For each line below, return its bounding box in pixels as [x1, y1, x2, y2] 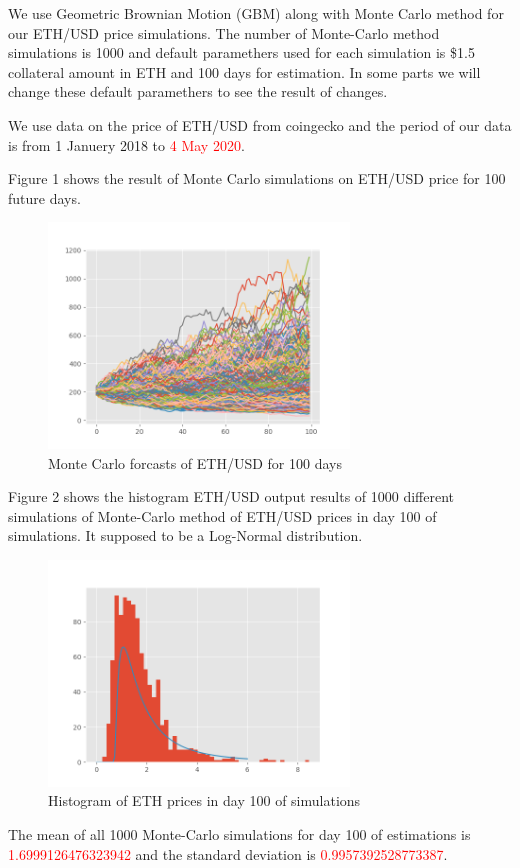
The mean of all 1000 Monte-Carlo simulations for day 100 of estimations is [8, 824, 471, 845]
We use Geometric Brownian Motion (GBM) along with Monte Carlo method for [8, 3, 504, 23]
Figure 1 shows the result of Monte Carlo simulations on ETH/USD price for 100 [8, 168, 506, 189]
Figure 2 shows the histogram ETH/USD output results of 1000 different [8, 486, 455, 507]
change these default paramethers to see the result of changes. [8, 81, 388, 102]
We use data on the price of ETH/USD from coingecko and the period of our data [8, 114, 512, 135]
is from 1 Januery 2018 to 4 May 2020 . [8, 134, 245, 155]
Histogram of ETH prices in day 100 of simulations [48, 790, 361, 811]
